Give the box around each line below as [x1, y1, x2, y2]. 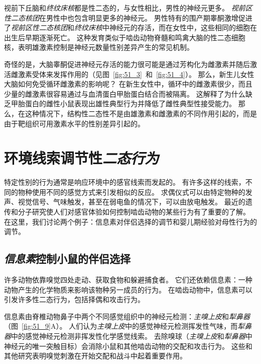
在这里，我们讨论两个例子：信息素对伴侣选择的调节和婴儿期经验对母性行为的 [4, 216, 257, 227]
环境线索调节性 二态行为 [4, 148, 159, 169]
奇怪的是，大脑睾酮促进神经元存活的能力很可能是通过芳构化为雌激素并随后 [4, 58, 250, 69]
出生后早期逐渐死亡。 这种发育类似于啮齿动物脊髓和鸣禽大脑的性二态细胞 [4, 32, 245, 42]
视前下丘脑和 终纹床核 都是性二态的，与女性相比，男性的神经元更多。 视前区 [4, 3, 252, 13]
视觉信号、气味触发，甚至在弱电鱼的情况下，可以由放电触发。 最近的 [18, 196, 245, 207]
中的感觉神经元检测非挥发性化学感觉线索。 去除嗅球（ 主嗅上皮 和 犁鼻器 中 [11, 330, 252, 341]
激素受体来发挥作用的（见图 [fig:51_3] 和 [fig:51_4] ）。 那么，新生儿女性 [18, 68, 254, 79]
